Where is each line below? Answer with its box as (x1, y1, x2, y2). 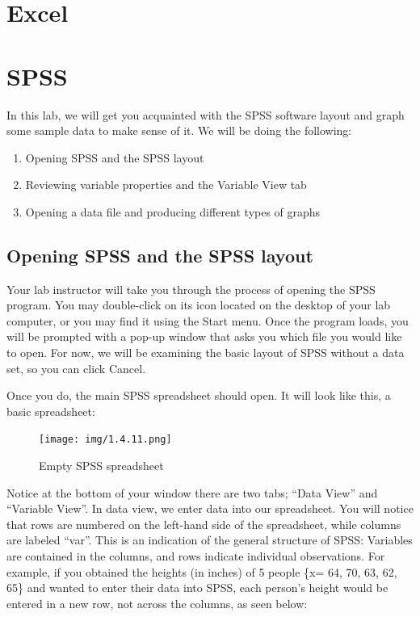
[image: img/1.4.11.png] (39, 434, 172, 446)
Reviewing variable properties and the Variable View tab (25, 176, 307, 193)
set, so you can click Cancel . (6, 359, 146, 376)
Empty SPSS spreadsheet (39, 457, 164, 474)
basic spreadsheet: (6, 402, 95, 419)
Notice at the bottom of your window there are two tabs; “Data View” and (6, 484, 378, 501)
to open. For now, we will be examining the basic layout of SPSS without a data (6, 344, 405, 361)
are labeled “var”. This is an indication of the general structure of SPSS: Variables (6, 531, 413, 548)
